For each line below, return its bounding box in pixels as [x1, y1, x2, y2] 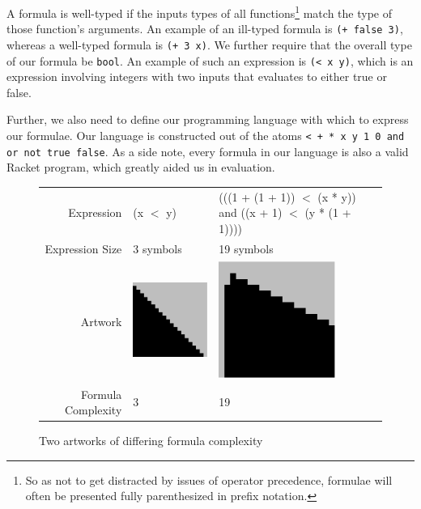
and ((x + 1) [219, 204, 283, 221]
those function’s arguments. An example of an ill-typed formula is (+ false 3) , [6, 20, 403, 37]
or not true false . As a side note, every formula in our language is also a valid [6, 142, 409, 159]
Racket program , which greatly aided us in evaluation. [6, 159, 275, 176]
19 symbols [219, 240, 274, 257]
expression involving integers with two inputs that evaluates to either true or [6, 68, 387, 85]
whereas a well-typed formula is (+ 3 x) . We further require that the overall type [6, 36, 412, 53]
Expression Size [45, 240, 122, 257]
